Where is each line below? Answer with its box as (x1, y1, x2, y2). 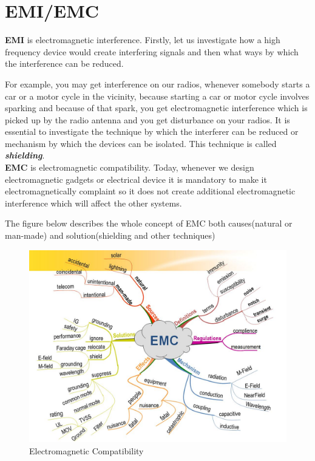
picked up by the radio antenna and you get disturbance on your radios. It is (5, 113, 290, 126)
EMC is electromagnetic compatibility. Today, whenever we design (5, 161, 254, 174)
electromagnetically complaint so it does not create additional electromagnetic (5, 185, 296, 197)
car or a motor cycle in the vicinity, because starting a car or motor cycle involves (5, 89, 310, 102)
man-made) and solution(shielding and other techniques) (5, 229, 215, 242)
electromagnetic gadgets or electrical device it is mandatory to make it (5, 172, 267, 185)
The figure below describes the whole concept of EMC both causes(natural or (5, 217, 293, 230)
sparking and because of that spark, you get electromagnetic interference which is (5, 101, 308, 114)
